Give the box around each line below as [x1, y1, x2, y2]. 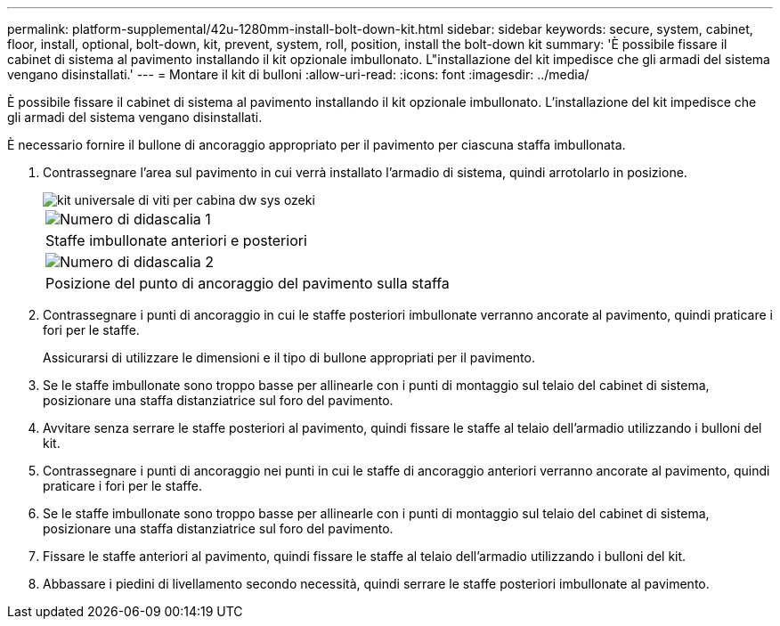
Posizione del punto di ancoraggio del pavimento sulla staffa [45, 274, 450, 292]
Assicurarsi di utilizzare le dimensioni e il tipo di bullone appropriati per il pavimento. [43, 350, 535, 365]
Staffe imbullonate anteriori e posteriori [45, 232, 307, 249]
